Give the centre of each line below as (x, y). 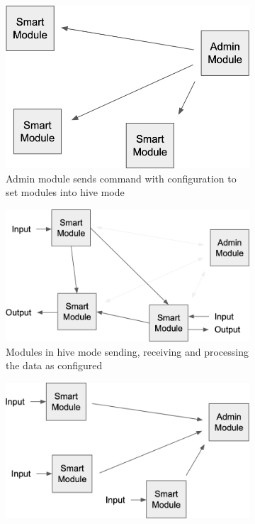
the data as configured (54, 365)
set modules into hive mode (65, 192)
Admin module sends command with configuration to (121, 178)
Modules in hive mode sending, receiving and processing (127, 351)
